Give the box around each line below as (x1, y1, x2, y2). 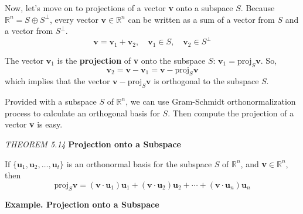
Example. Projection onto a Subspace (5, 198, 159, 210)
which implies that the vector (5, 75, 110, 87)
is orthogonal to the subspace (154, 75, 259, 87)
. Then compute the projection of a (168, 106, 294, 119)
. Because (240, 2, 275, 13)
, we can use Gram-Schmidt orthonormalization (125, 95, 296, 108)
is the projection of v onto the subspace (57, 54, 206, 66)
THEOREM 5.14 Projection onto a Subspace (5, 137, 181, 150)
